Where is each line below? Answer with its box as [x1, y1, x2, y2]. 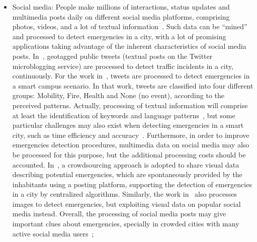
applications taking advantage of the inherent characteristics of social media [12, 41, 246, 51]
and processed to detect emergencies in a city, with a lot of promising [12, 31, 226, 41]
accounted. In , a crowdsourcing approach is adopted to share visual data [12, 159, 239, 170]
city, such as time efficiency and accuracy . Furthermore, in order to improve [12, 129, 249, 140]
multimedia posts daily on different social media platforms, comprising [12, 11, 230, 22]
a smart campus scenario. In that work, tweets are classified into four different [12, 80, 253, 91]
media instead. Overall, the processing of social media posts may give [12, 208, 226, 219]
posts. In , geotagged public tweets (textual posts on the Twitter [12, 50, 213, 61]
